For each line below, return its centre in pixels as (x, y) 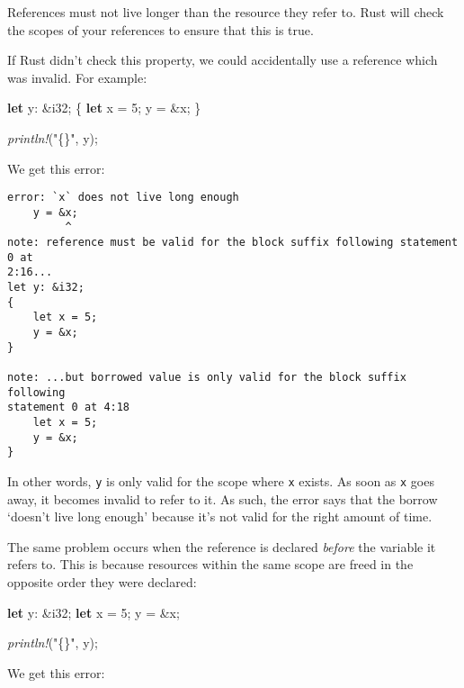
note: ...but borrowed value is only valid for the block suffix (207, 378)
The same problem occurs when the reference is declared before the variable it (222, 546)
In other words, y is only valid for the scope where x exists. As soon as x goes (221, 480)
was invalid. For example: (77, 77)
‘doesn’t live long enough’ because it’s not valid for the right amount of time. (220, 516)
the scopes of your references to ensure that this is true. (161, 29)
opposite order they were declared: (102, 582)
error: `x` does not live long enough (123, 198)
